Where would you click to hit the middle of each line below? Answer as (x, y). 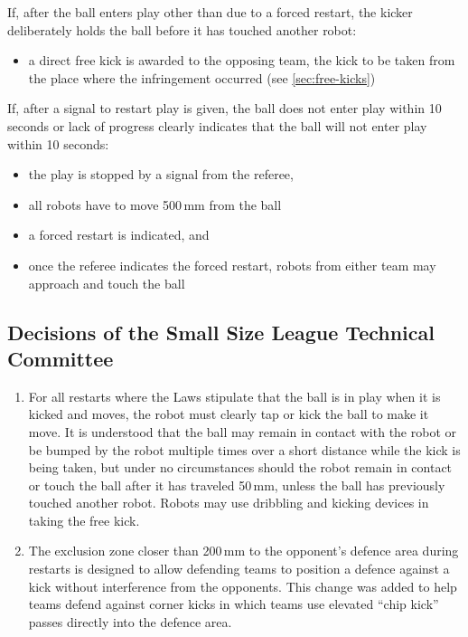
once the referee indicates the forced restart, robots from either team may (232, 265)
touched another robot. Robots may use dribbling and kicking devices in (229, 503)
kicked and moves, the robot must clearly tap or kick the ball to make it (229, 414)
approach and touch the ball (107, 283)
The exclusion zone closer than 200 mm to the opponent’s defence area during (243, 551)
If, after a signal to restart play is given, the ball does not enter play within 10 (225, 108)
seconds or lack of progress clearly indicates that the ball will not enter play (217, 125)
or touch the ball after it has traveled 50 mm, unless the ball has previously (237, 485)
